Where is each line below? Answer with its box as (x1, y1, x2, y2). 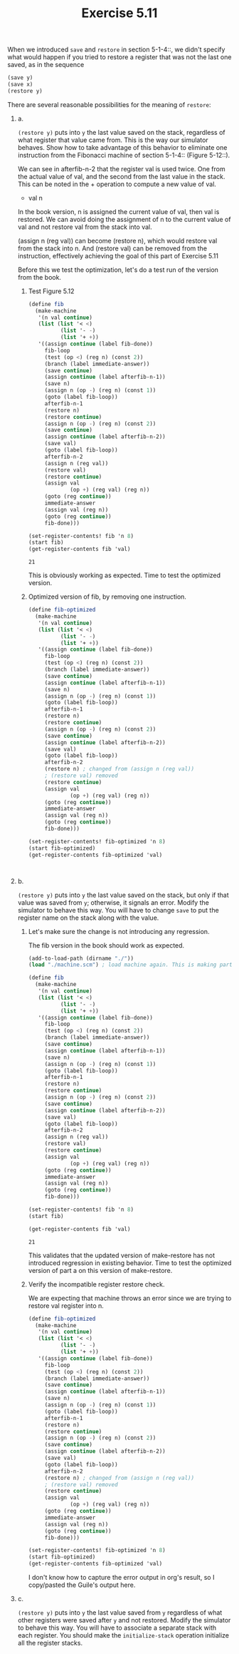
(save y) (7, 74, 33, 81)
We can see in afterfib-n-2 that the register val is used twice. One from (17, 164, 225, 173)
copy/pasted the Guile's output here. (28, 1581, 136, 1589)
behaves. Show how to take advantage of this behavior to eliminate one (17, 143, 228, 151)
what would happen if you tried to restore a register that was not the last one (7, 53, 232, 61)
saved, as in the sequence (7, 61, 85, 69)
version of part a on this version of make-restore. (28, 1266, 173, 1274)
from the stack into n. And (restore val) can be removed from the (17, 244, 208, 253)
